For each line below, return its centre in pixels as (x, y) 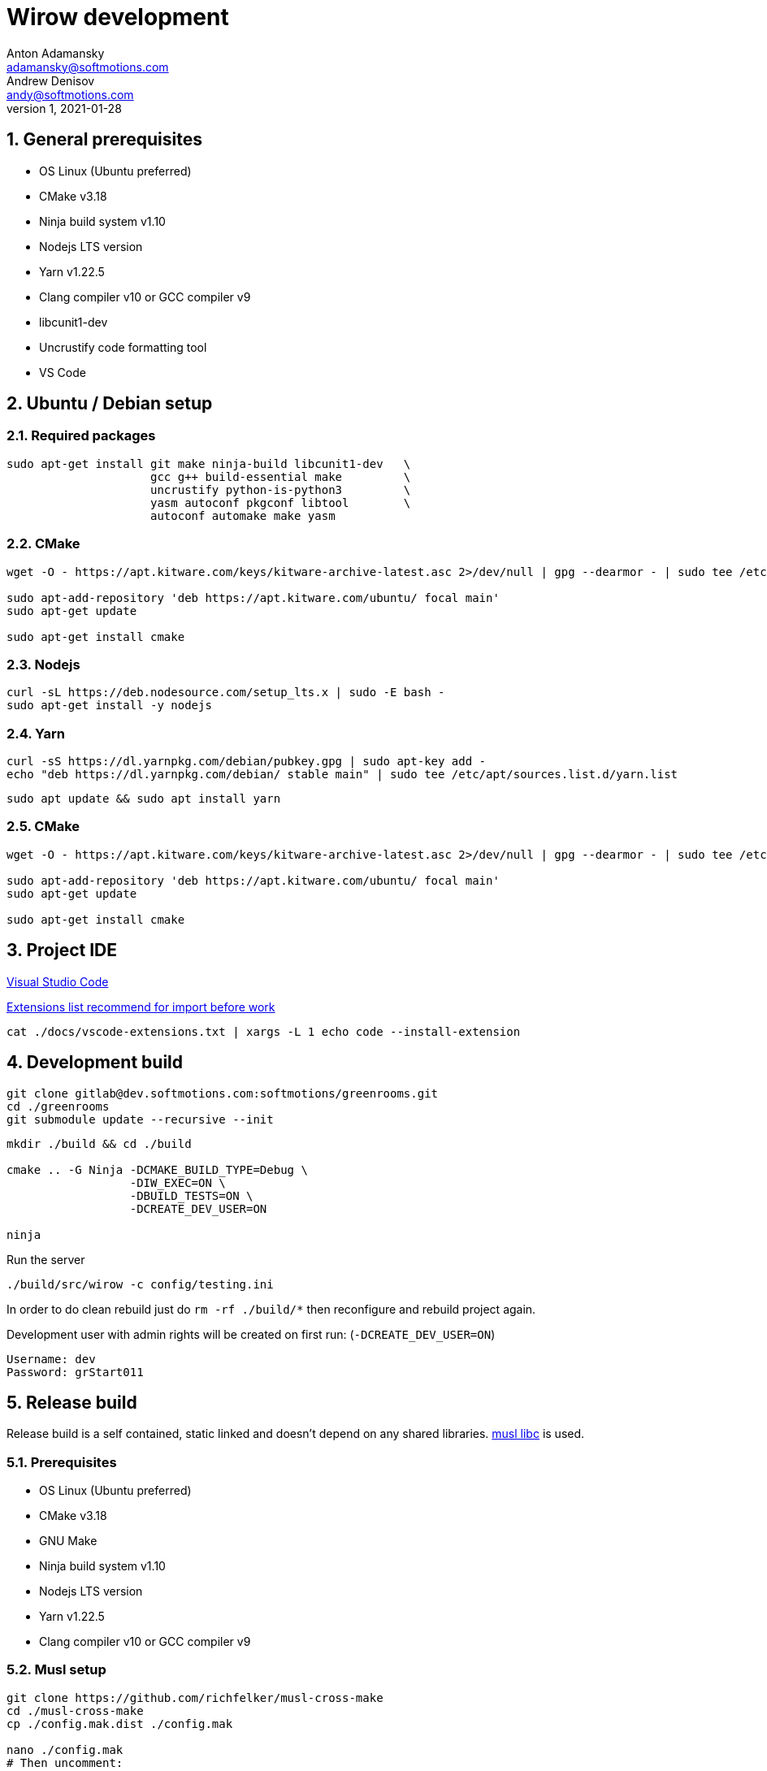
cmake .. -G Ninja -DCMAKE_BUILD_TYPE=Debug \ (157, 1169)
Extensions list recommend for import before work (141, 1007)
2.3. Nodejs (43, 664)
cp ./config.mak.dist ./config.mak (120, 1723)
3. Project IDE (62, 950)
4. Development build (95, 1063)
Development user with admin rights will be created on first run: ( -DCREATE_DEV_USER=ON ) (251, 1334)
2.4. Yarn (36, 733)
